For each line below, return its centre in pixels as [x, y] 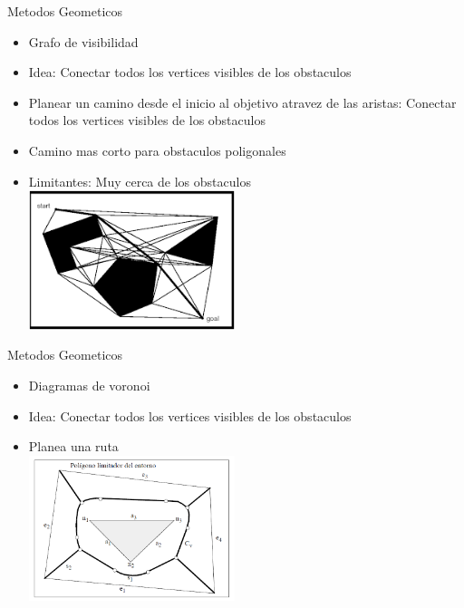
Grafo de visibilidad [83, 41]
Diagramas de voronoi [89, 385]
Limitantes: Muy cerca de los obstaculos [140, 181]
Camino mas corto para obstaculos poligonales [157, 150]
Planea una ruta [73, 446]
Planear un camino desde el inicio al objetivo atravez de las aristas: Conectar [242, 102]
